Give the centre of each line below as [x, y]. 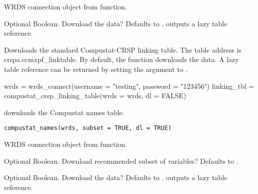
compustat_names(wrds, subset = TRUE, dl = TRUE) [88, 128]
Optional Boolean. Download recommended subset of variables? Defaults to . [121, 161]
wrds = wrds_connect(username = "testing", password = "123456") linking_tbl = [129, 86]
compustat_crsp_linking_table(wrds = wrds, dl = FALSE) [95, 96]
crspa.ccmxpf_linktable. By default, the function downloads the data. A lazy [122, 59]
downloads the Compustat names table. [64, 112]
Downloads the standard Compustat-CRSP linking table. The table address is [123, 49]
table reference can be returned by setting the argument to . [96, 69]
